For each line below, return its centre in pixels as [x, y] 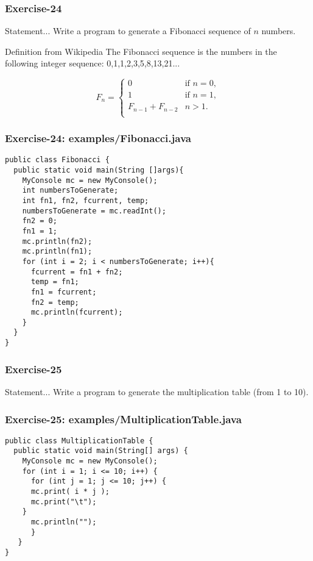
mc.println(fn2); [57, 241]
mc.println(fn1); [57, 252]
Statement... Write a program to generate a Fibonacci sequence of [128, 31]
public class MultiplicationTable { [79, 441]
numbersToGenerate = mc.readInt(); [94, 211]
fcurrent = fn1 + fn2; [77, 272]
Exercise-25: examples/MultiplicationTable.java [123, 419]
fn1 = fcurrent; [64, 292]
